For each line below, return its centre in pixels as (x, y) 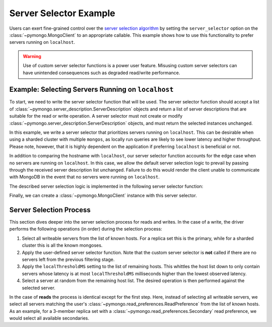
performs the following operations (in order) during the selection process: (86, 229)
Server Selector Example (62, 13)
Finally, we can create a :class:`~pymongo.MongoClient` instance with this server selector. (103, 196)
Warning (32, 56)
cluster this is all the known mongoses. (62, 245)
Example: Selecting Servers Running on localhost (91, 90)
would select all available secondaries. (49, 318)
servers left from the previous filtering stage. (68, 259)
